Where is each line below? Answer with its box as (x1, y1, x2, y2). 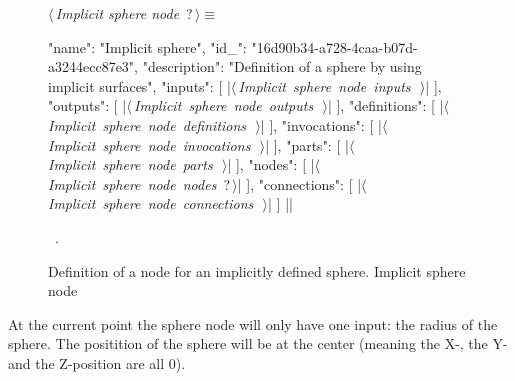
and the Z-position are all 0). (8, 352, 186, 373)
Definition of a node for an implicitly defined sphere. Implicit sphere (48, 260, 466, 281)
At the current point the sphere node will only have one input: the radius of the (8, 313, 498, 334)
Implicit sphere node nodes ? (48, 173, 230, 194)
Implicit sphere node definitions (48, 114, 247, 135)
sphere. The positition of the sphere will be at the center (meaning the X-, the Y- (8, 333, 508, 354)
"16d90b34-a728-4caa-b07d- (251, 36, 418, 57)
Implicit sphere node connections (48, 193, 254, 214)
